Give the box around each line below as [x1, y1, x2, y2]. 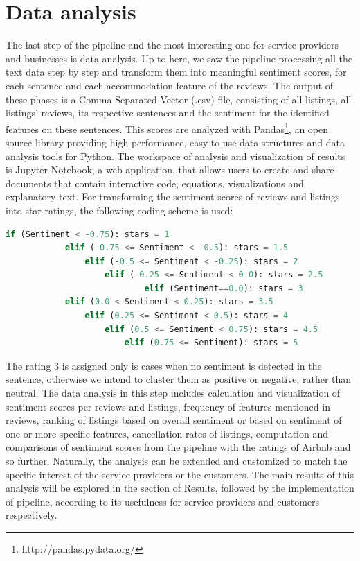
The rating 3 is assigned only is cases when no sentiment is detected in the [6, 358, 322, 372]
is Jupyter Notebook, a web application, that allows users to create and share [6, 162, 334, 177]
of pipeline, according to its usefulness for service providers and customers [6, 494, 320, 508]
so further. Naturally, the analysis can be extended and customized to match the [6, 454, 348, 467]
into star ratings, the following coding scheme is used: [6, 202, 233, 217]
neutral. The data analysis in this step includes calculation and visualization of [6, 386, 341, 400]
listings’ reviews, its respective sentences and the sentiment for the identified [6, 105, 330, 120]
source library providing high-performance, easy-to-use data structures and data [6, 135, 345, 149]
